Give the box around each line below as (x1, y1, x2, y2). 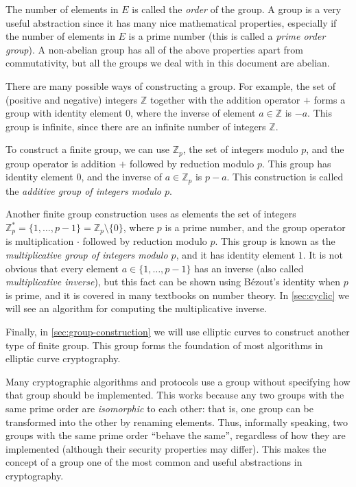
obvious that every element (5, 261, 119, 275)
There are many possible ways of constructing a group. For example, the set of (5, 78, 336, 93)
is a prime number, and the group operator (165, 220, 346, 235)
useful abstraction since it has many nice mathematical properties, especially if (5, 15, 337, 29)
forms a (313, 92, 346, 106)
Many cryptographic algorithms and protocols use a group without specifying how (5, 374, 351, 388)
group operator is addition (5, 156, 116, 170)
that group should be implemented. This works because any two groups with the (5, 388, 344, 402)
